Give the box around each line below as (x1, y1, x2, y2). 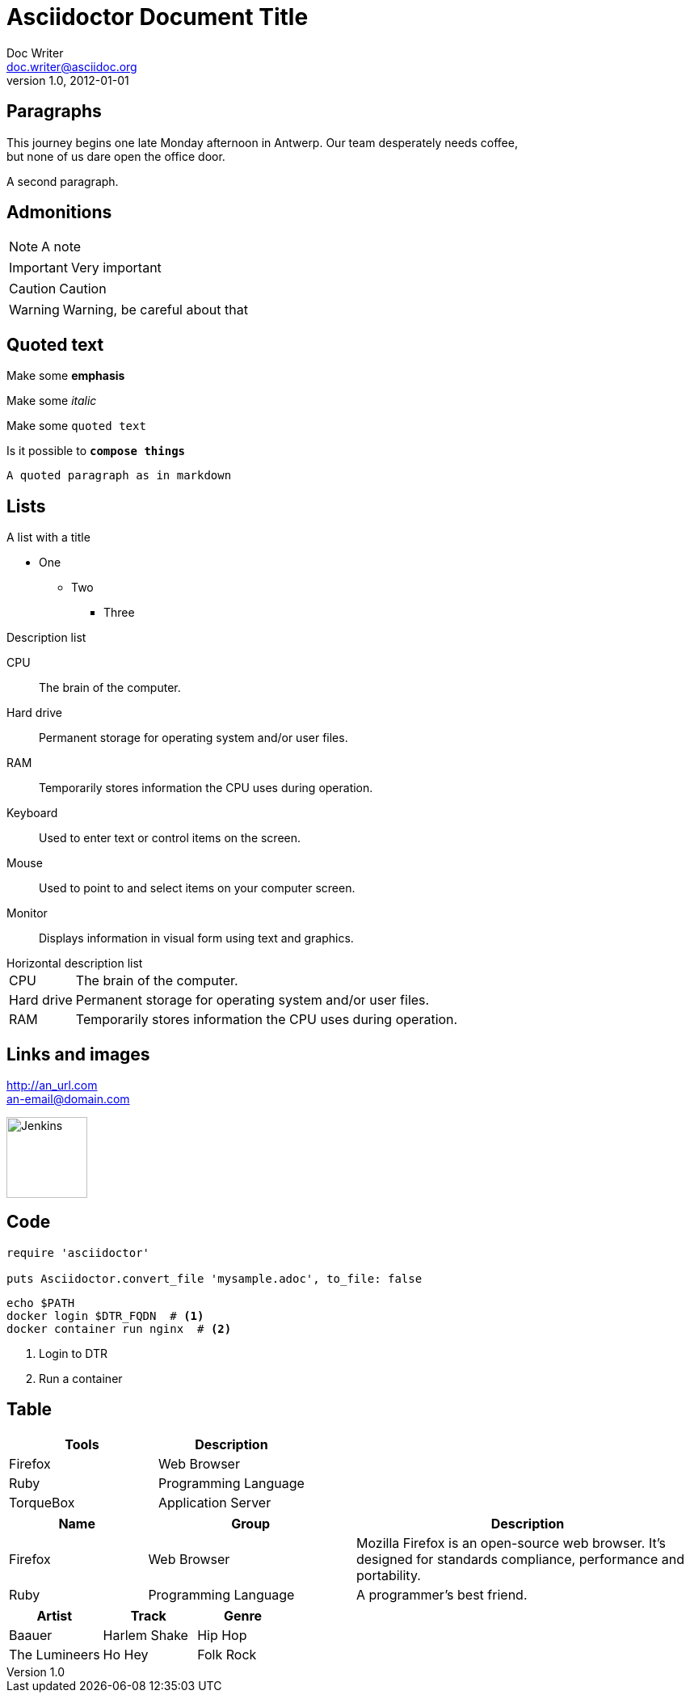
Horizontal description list (6, 956, 143, 971)
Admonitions (6, 202, 112, 223)
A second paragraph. (6, 174, 119, 188)
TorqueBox (9, 1494, 75, 1511)
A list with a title (6, 530, 90, 545)
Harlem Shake (103, 1626, 188, 1643)
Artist (36, 1607, 73, 1624)
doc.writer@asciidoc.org (6, 59, 137, 74)
